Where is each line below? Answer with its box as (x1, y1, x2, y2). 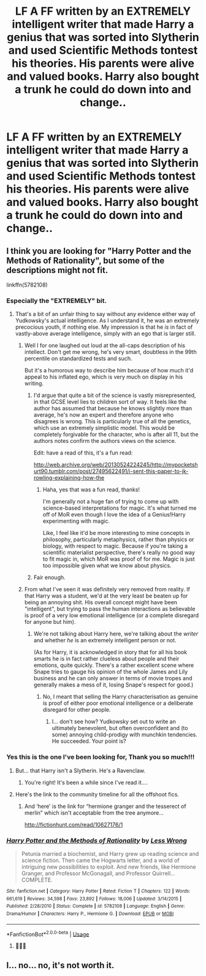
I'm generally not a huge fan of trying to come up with (42, 498, 179, 505)
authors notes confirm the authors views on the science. (33, 437, 177, 445)
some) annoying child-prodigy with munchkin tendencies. (51, 731, 197, 739)
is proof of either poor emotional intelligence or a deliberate (42, 699, 193, 707)
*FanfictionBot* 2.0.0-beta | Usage (6, 929, 90, 938)
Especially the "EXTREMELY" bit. (6, 296, 107, 305)
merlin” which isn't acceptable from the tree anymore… (24, 809, 164, 817)
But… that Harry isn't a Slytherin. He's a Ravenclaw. (15, 767, 146, 774)
